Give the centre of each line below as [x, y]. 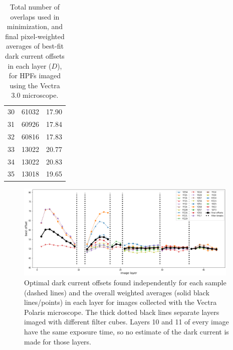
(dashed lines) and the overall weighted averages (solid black [117, 292]
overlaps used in [35, 16]
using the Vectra [35, 85]
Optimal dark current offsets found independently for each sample [125, 282]
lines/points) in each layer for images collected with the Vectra [121, 302]
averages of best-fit [35, 46]
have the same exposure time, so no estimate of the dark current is [127, 331]
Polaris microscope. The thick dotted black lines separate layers [122, 312]
